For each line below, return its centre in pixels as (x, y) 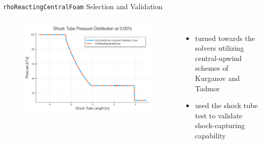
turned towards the (225, 38)
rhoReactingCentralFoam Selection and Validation (83, 6)
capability (211, 135)
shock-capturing (220, 125)
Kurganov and (217, 78)
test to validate (219, 115)
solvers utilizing (220, 48)
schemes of (212, 68)
